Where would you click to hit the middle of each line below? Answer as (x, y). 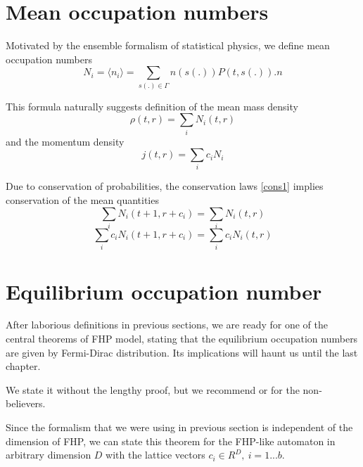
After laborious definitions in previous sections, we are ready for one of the (167, 325)
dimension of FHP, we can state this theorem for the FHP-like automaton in (171, 441)
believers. (26, 403)
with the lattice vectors (155, 455)
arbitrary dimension (49, 455)
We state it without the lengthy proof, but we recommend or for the (153, 389)
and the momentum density (65, 141)
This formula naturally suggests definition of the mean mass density (152, 106)
